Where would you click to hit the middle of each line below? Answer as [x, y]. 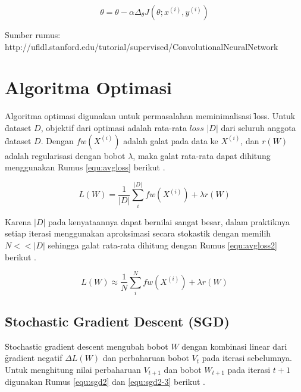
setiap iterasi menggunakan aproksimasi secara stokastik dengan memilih [138, 233]
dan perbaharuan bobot [146, 358]
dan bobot [183, 369]
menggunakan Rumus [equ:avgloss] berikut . [85, 167]
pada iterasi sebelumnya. [247, 358]
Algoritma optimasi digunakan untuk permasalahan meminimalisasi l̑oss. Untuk [150, 116]
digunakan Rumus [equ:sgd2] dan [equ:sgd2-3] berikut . [105, 382]
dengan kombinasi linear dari [234, 346]
